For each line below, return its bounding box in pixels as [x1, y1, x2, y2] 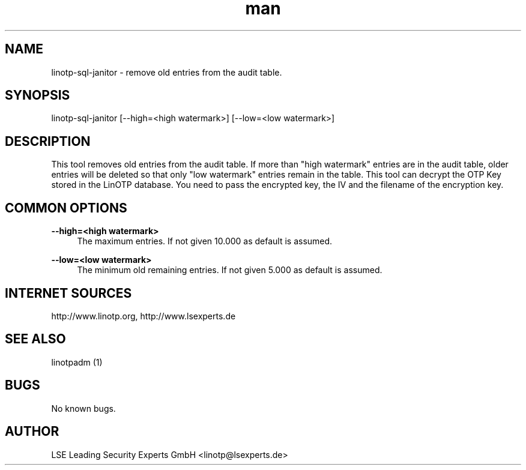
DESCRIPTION [5, 133, 91, 149]
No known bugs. [51, 403, 116, 414]
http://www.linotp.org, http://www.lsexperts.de [51, 310, 236, 321]
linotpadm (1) [51, 357, 103, 367]
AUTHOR [5, 424, 59, 439]
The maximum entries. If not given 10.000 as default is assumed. [77, 236, 333, 247]
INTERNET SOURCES [5, 285, 132, 301]
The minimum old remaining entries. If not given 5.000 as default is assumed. [77, 265, 382, 276]
